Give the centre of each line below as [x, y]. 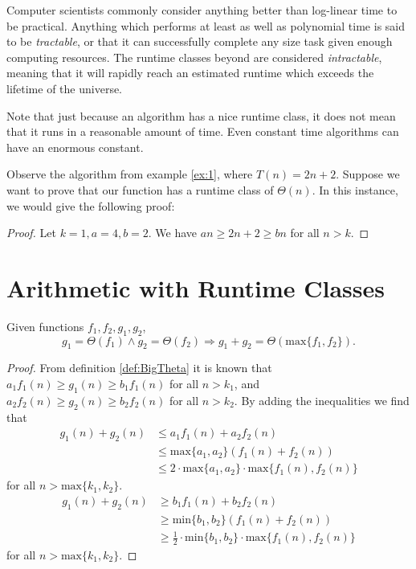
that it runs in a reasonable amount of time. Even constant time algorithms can [203, 131]
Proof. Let [31, 233]
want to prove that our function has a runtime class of [140, 189]
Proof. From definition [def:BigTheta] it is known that [139, 368]
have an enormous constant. [75, 147]
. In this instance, [355, 189]
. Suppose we [368, 174]
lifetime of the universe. [65, 88]
